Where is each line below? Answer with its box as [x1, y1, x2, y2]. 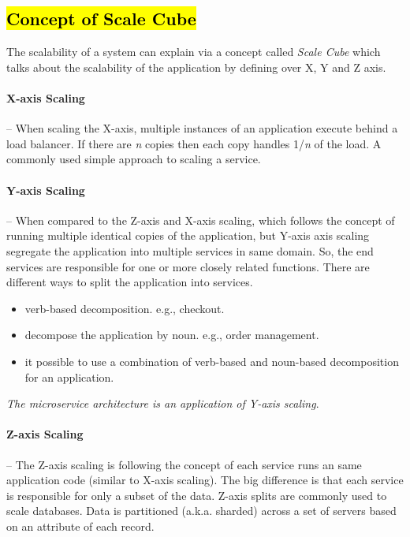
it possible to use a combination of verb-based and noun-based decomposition [24, 352, 399, 369]
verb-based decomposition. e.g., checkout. [24, 300, 225, 316]
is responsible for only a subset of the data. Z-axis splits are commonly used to [6, 487, 387, 503]
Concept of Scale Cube [6, 6, 196, 31]
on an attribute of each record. [6, 517, 155, 534]
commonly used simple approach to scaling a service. [6, 151, 261, 167]
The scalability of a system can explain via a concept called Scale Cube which [6, 43, 381, 60]
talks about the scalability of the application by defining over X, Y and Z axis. [6, 58, 386, 75]
